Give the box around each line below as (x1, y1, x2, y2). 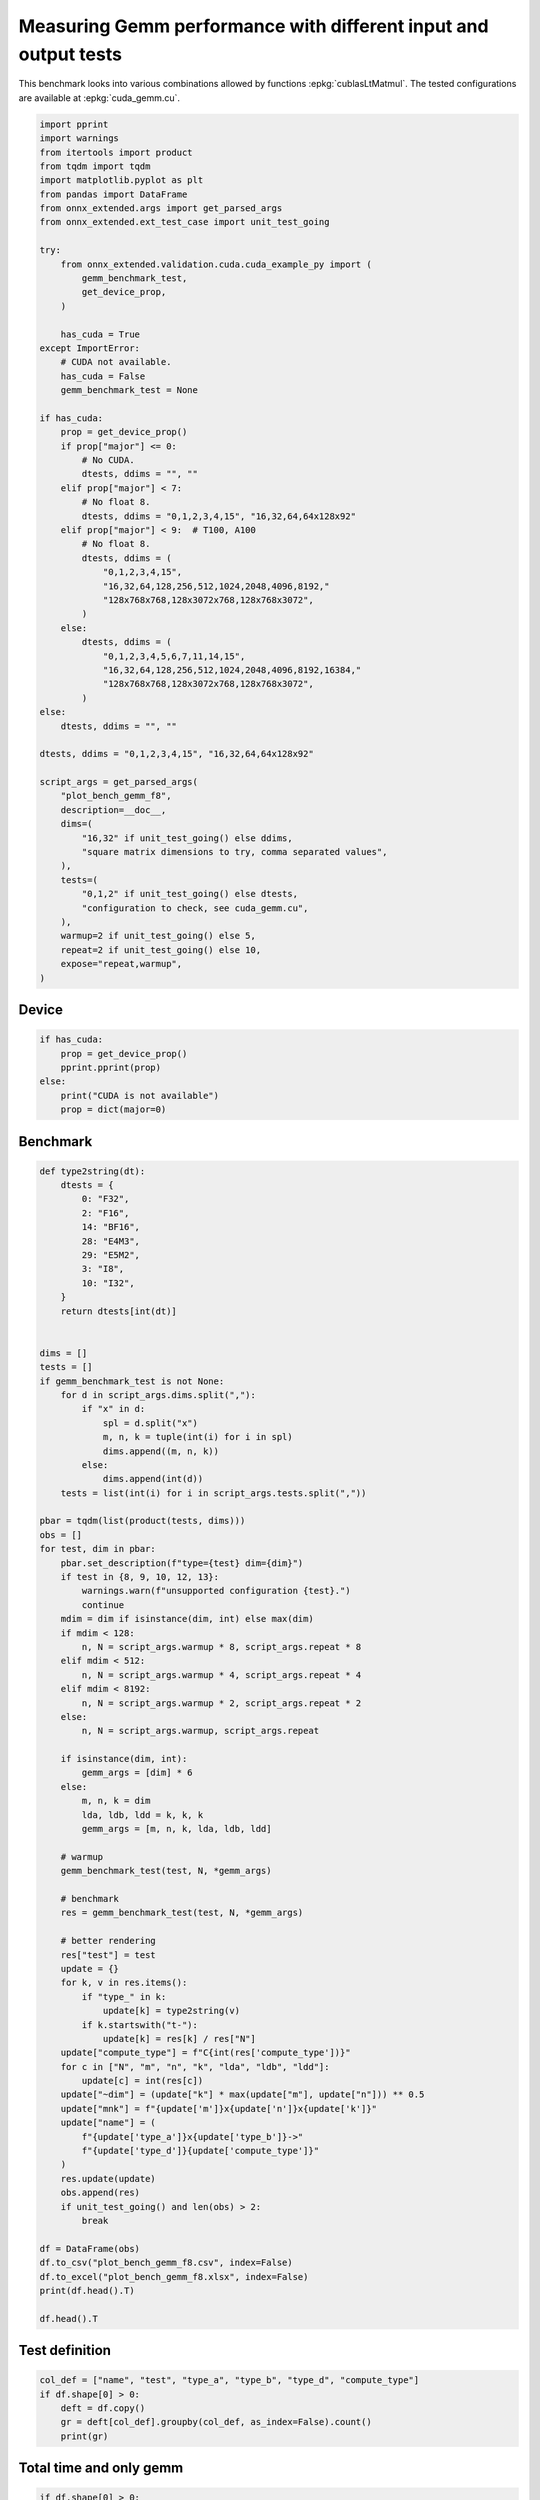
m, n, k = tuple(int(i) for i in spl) (102, 1431, 294, 1443)
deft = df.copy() (60, 2403, 146, 2414)
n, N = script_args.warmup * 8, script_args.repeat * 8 (81, 1641, 362, 1652)
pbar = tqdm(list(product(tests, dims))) (39, 1515, 246, 1527)
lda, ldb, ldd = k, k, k (81, 1809, 204, 1820)
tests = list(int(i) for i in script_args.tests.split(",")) (60, 1487, 367, 1499)
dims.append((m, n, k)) (102, 1445, 220, 1457)
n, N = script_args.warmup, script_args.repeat (81, 1725, 320, 1737)
